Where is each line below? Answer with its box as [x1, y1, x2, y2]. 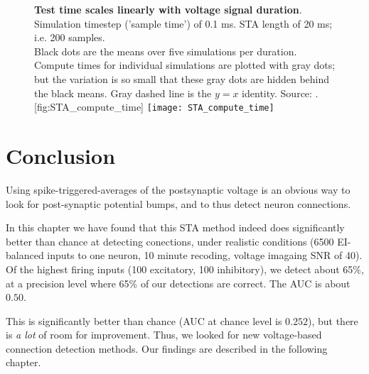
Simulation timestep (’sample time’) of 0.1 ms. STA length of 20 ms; [34, 16, 333, 31]
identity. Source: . [242, 85, 319, 100]
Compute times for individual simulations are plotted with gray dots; [34, 57, 336, 72]
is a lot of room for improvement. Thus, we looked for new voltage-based [6, 327, 322, 342]
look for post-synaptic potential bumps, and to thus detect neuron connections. [6, 196, 351, 211]
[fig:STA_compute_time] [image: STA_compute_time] [34, 99, 274, 114]
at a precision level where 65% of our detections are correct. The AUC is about [6, 275, 351, 290]
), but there [307, 313, 358, 328]
